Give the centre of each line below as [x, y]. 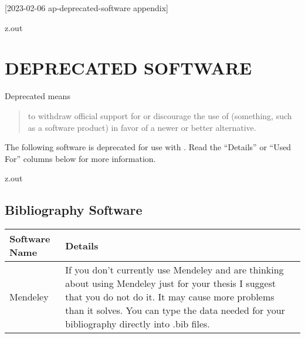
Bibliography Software [74, 210]
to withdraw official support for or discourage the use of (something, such [160, 115]
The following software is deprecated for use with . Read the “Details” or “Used [148, 147]
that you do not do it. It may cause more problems [170, 297]
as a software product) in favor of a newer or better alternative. [142, 127]
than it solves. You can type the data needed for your [175, 310]
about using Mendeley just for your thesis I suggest [171, 283]
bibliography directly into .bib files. [138, 324]
